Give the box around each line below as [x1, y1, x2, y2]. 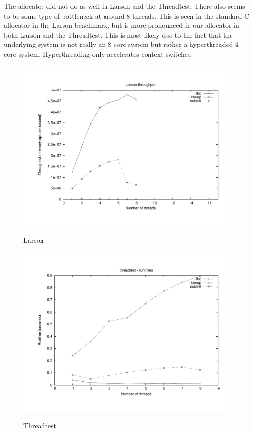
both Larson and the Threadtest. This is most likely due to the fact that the [4, 29, 233, 40]
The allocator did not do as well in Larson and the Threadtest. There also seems [4, 1, 245, 11]
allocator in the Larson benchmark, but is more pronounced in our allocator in [4, 20, 239, 30]
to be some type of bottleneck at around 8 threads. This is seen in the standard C [4, 10, 250, 21]
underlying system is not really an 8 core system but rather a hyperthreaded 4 [4, 39, 239, 49]
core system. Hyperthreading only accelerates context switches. [4, 48, 192, 59]
